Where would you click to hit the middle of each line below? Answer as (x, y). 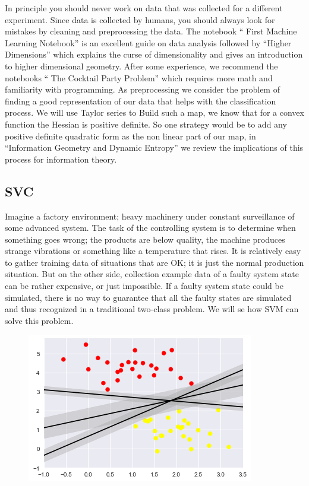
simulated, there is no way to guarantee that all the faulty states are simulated (148, 297)
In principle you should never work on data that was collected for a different (144, 8)
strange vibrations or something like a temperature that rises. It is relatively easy (153, 251)
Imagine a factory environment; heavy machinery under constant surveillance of (150, 216)
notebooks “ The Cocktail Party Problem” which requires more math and (139, 77)
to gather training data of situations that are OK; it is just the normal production (154, 262)
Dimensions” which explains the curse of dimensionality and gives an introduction (154, 54)
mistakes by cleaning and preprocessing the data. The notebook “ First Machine (151, 31)
